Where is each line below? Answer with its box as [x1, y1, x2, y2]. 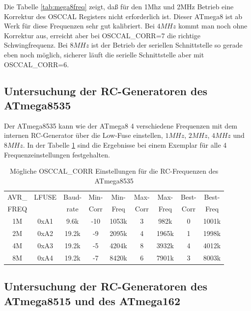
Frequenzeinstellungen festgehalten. [4, 149, 110, 159]
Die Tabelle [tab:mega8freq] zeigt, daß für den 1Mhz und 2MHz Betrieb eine [4, 1, 234, 11]
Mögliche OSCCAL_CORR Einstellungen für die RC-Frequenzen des [10, 166, 219, 176]
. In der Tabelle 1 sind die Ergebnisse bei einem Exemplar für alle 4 [23, 139, 227, 150]
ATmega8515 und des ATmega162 [4, 293, 180, 308]
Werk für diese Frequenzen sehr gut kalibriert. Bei [4, 21, 155, 31]
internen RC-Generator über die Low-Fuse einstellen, [4, 130, 163, 140]
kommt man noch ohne [178, 21, 248, 31]
